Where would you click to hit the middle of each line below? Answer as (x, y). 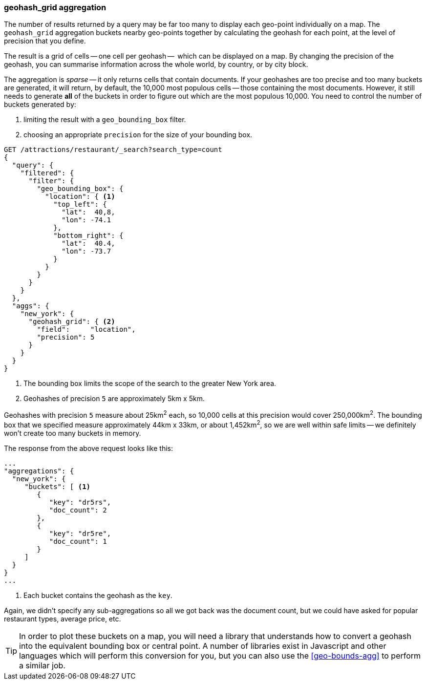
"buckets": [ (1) (58, 486)
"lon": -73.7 (86, 251)
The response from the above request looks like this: (88, 448)
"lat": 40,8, (88, 212)
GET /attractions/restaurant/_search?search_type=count (113, 150)
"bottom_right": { (88, 236)
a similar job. (42, 665)
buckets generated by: (40, 105)
